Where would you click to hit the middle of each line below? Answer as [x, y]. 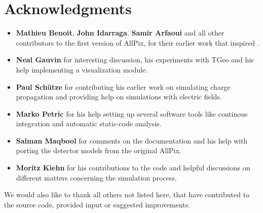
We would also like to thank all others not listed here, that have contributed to [127, 194]
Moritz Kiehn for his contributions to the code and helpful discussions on [133, 168]
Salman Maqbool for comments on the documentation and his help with [132, 140]
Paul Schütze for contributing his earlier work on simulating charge [123, 86]
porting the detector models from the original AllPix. [99, 150]
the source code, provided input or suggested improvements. [97, 204]
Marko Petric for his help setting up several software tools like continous [132, 113]
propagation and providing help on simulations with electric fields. [119, 97]
